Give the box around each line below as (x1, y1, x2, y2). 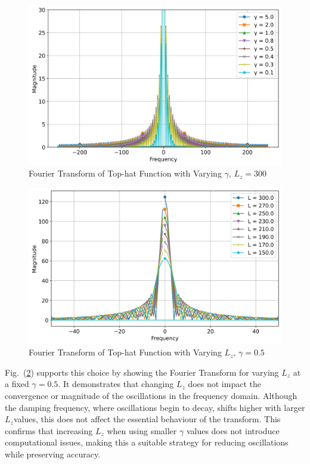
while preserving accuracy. (5, 447, 101, 460)
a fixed (5, 378, 29, 390)
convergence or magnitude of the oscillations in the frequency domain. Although (5, 389, 297, 401)
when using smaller (107, 424, 177, 437)
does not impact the (188, 378, 261, 390)
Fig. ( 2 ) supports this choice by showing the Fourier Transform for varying (5, 366, 279, 378)
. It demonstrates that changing (58, 378, 174, 390)
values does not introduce (186, 424, 280, 437)
